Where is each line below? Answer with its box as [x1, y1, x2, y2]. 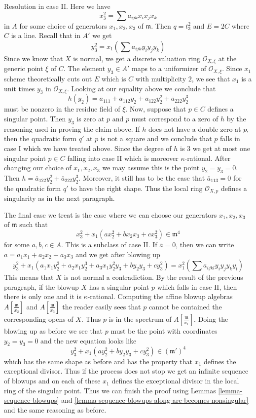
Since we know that [4, 53, 63, 63]
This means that [4, 272, 54, 282]
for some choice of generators [19, 20, 107, 31]
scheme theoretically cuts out [4, 74, 92, 84]
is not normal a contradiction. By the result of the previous [64, 272, 243, 282]
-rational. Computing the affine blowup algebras [87, 291, 233, 302]
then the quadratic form [4, 133, 77, 144]
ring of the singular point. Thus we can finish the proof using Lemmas [4, 385, 216, 395]
